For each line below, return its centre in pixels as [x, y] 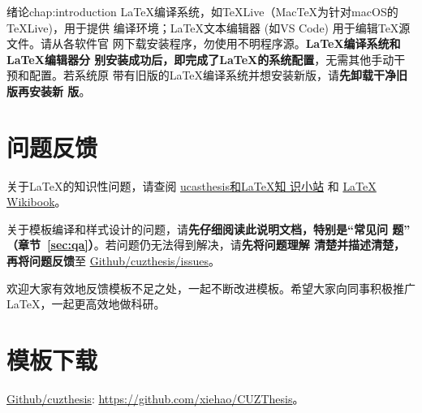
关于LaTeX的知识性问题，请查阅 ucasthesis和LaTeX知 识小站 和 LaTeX [192, 185]
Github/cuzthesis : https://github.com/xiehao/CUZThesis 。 [155, 398]
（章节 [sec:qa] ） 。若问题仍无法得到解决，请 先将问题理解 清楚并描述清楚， [206, 245]
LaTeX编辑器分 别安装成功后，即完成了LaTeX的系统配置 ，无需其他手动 [200, 59]
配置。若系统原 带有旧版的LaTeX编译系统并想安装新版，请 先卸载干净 [213, 75]
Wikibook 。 [37, 202]
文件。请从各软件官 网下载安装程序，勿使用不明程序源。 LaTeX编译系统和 [204, 43]
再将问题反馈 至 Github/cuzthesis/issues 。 [113, 261]
